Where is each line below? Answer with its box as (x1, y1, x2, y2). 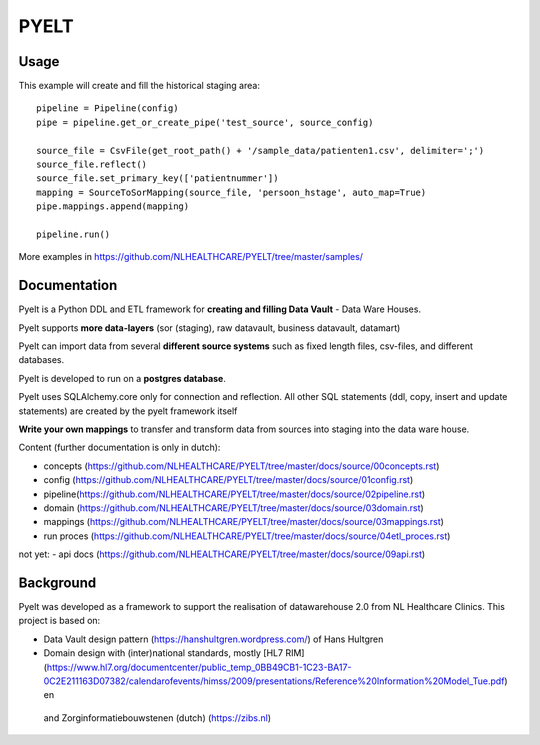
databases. (18, 354, 65, 366)
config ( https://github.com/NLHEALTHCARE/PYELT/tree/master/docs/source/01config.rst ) (43, 474, 414, 486)
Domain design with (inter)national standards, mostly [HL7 (43, 647, 284, 659)
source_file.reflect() (36, 159, 148, 170)
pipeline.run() (36, 228, 111, 240)
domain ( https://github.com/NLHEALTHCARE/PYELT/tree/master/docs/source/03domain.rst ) (43, 501, 424, 514)
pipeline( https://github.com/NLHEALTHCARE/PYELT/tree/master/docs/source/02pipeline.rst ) (43, 488, 426, 500)
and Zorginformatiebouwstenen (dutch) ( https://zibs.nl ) (43, 711, 272, 724)
